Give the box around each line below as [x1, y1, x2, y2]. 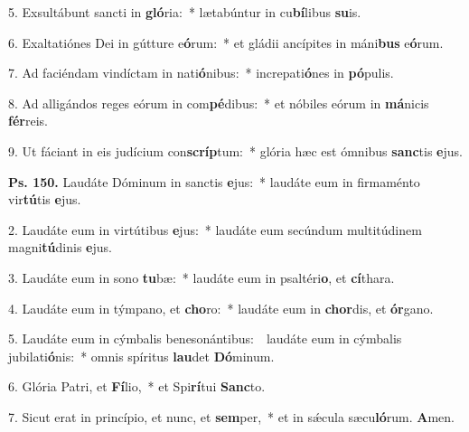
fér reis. [8, 111, 48, 130]
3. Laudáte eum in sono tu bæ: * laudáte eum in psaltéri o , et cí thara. [8, 268, 395, 286]
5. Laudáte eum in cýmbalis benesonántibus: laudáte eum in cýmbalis [8, 329, 402, 348]
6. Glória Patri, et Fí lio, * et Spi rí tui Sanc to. [8, 377, 266, 396]
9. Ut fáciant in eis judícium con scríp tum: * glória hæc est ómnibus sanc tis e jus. [8, 141, 463, 160]
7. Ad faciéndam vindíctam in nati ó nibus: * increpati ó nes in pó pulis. [8, 63, 394, 82]
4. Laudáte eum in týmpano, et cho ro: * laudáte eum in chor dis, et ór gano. [8, 298, 434, 317]
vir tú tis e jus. [8, 190, 81, 209]
